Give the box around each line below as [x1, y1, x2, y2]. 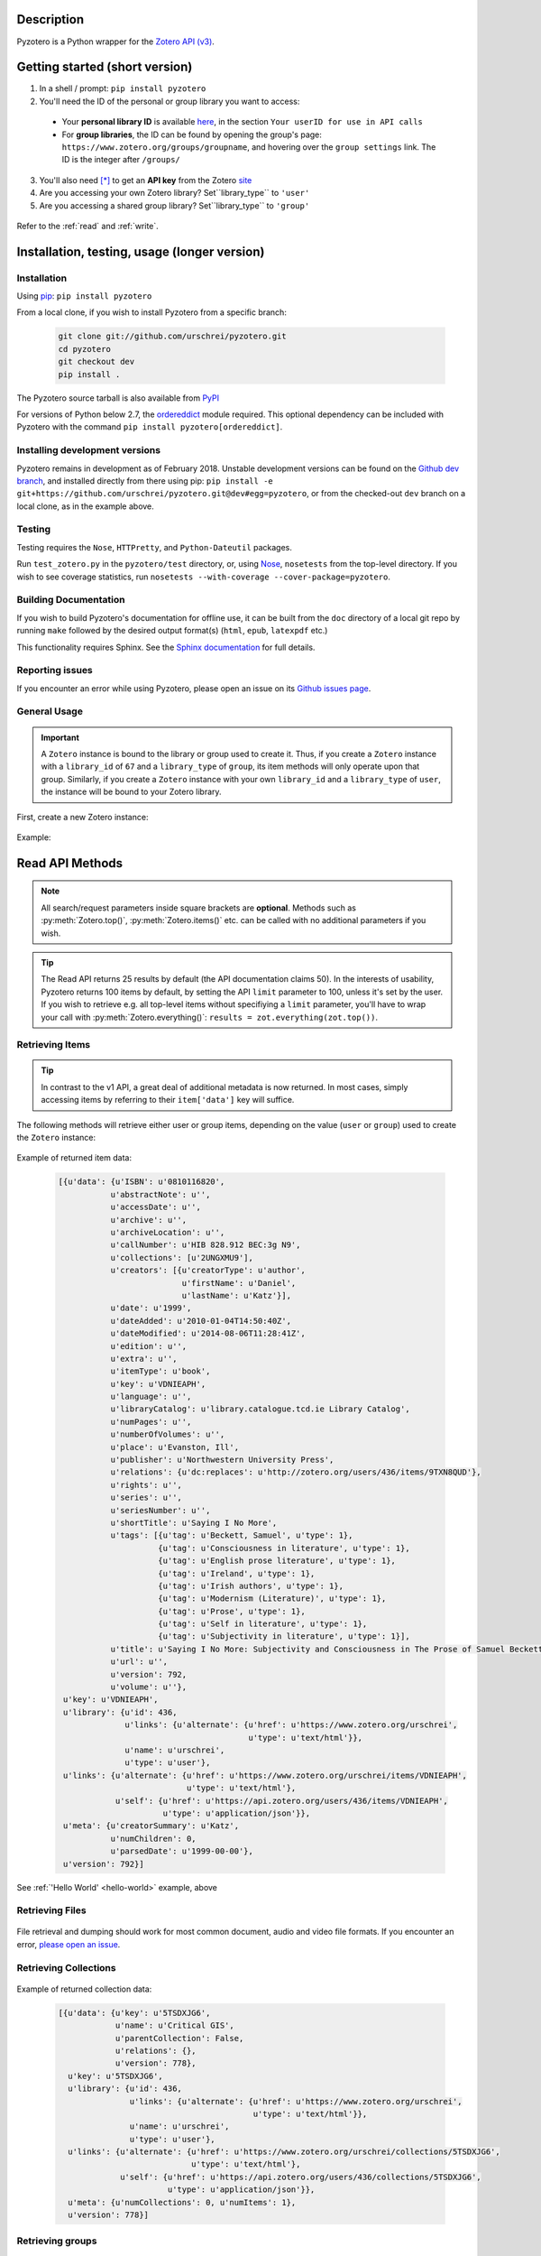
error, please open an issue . [16, 1938, 121, 1949]
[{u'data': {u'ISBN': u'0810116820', [58, 1177, 225, 1187]
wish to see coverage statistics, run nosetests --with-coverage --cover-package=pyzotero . [16, 571, 391, 582]
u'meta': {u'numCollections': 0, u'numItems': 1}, [68, 2197, 297, 2207]
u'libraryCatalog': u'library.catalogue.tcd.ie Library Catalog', [110, 1404, 410, 1414]
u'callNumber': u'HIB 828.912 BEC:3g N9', [110, 1240, 301, 1250]
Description [16, 12, 85, 27]
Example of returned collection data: [16, 1983, 152, 1994]
